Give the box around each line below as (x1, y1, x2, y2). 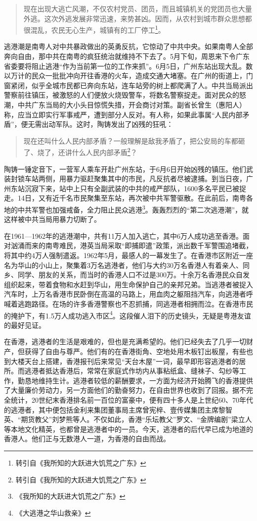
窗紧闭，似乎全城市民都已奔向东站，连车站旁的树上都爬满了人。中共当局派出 (4, 80, 253, 90)
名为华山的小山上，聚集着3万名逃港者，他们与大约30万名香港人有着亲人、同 (4, 260, 250, 270)
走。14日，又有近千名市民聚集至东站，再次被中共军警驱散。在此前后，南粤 (4, 193, 246, 203)
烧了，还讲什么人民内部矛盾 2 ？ (37, 146, 137, 157)
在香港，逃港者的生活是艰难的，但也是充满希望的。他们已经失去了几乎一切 (4, 336, 246, 347)
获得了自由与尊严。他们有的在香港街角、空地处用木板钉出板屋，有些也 (24, 346, 253, 357)
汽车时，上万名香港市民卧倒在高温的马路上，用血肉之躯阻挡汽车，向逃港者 (4, 289, 246, 299)
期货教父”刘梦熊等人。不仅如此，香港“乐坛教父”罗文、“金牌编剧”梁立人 (21, 414, 252, 424)
